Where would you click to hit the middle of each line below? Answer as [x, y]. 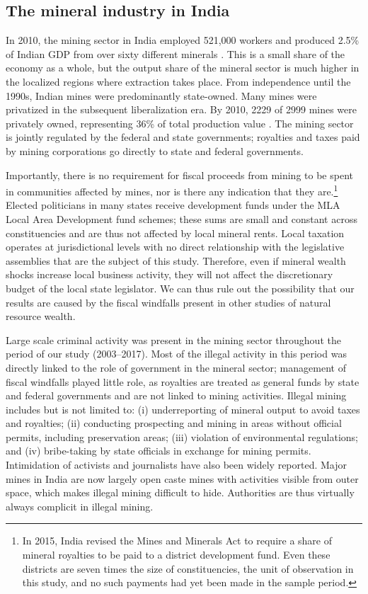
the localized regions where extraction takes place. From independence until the [178, 81]
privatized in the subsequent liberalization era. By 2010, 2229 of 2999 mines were [182, 109]
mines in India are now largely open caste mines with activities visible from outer [182, 478]
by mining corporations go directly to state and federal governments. [155, 150]
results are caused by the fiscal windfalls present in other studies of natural [168, 302]
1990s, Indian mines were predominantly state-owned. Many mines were [161, 95]
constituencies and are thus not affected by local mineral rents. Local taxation [175, 233]
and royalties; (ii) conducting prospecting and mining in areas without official [174, 423]
